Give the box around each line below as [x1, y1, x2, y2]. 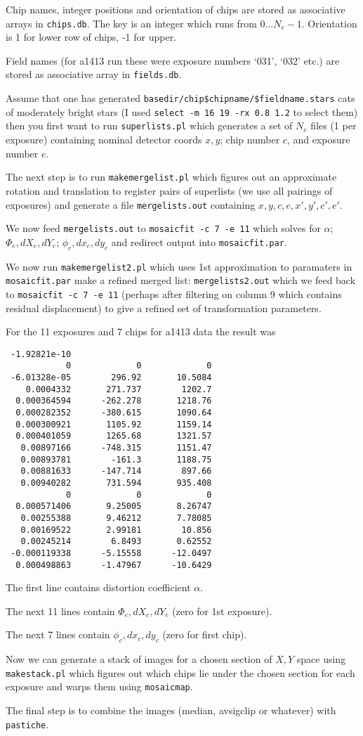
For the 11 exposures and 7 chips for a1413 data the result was [6, 324, 276, 339]
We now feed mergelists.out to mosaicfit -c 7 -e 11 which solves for [6, 221, 321, 235]
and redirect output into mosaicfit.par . [111, 234, 287, 249]
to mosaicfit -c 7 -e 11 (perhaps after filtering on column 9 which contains [6, 286, 342, 301]
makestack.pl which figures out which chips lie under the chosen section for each [6, 665, 355, 680]
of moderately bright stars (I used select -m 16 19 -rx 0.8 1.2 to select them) [6, 104, 358, 119]
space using [296, 652, 346, 666]
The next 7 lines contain [6, 627, 110, 642]
